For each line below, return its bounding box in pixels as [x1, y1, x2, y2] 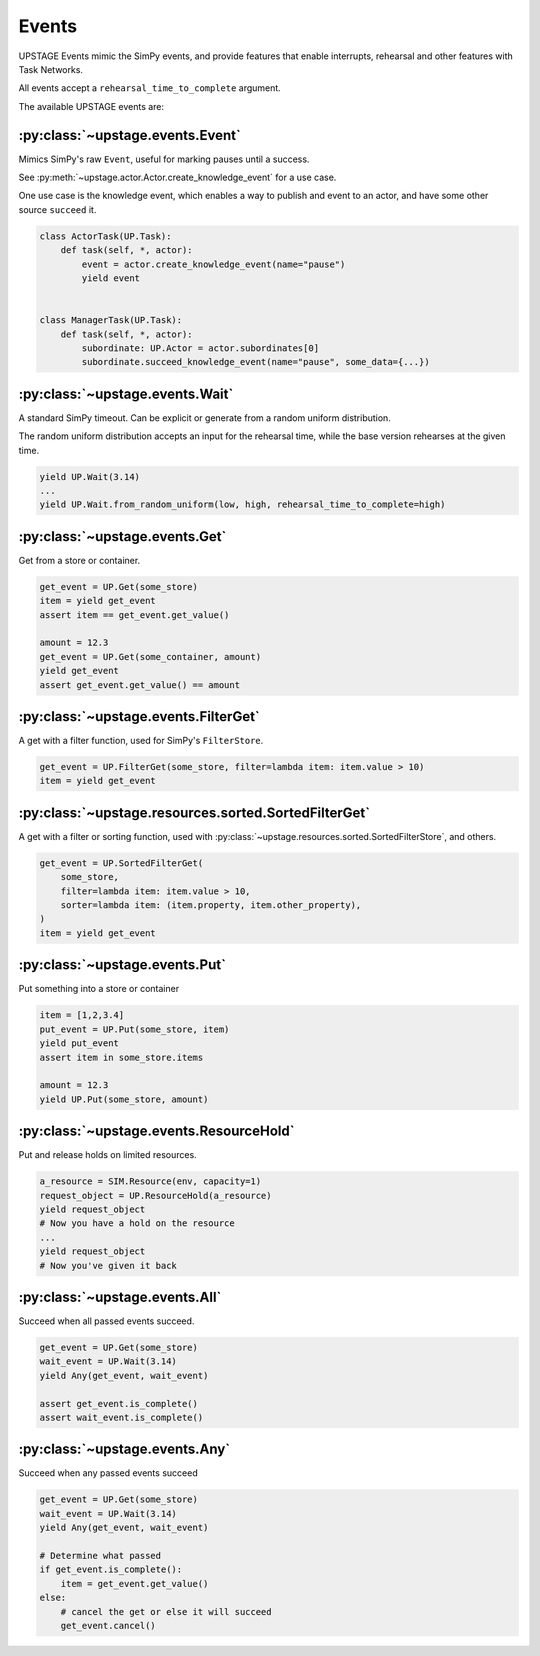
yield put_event [39, 1038, 120, 1049]
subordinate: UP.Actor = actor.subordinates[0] [81, 342, 320, 354]
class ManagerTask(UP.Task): [39, 315, 183, 326]
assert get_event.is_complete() [39, 1398, 199, 1409]
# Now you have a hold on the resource [39, 1218, 235, 1229]
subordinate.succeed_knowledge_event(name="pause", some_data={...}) [81, 356, 430, 368]
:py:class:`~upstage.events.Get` [18, 528, 227, 545]
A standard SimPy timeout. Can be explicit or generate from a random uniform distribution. [18, 411, 392, 424]
